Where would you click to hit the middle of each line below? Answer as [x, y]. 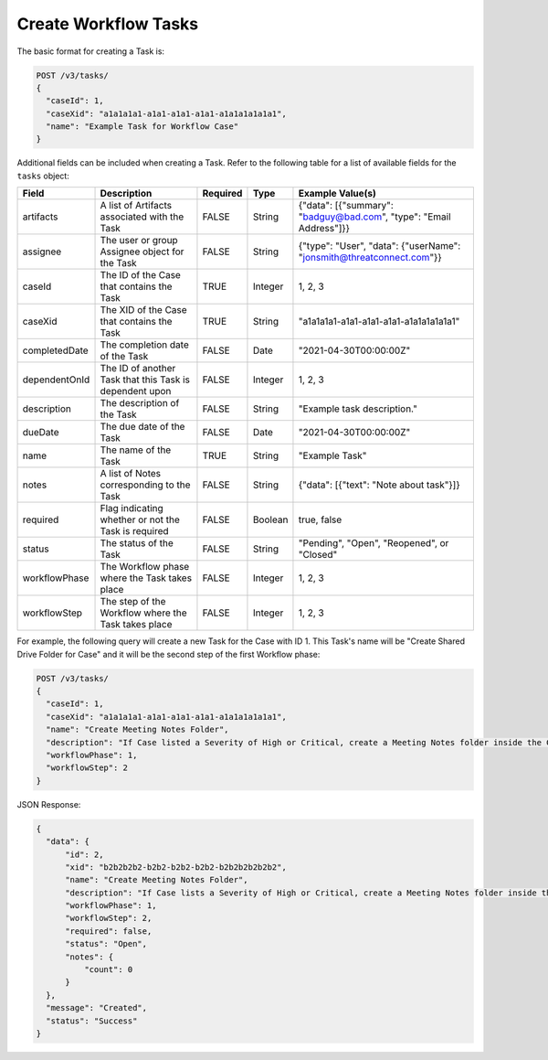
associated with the [142, 217]
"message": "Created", [97, 1008]
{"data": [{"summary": [346, 206]
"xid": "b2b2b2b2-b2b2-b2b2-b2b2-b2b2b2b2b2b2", [176, 867]
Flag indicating [132, 509]
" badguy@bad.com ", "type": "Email [374, 217]
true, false [320, 519]
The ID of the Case [141, 275]
